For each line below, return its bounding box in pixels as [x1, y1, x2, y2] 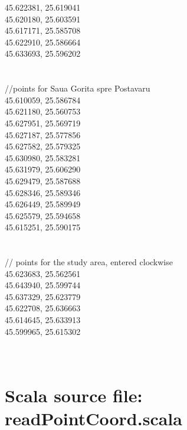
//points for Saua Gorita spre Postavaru [5, 82, 150, 95]
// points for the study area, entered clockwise [5, 256, 173, 268]
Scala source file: [5, 383, 143, 407]
